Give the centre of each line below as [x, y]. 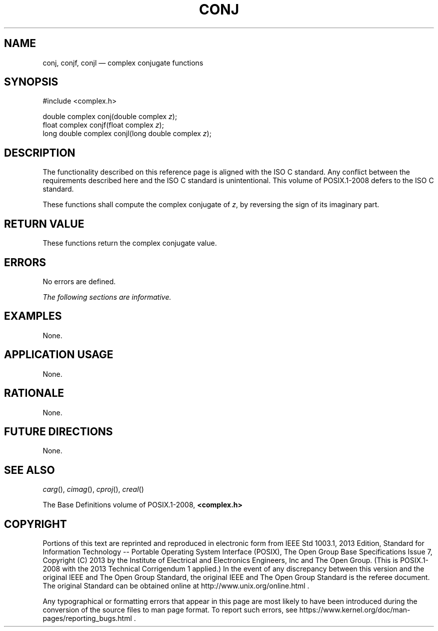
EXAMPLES [33, 316]
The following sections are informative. [107, 297]
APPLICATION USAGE [59, 355]
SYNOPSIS [31, 82]
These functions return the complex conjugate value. [130, 243]
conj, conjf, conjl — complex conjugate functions [123, 63]
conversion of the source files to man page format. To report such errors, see [170, 610]
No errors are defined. [79, 281]
